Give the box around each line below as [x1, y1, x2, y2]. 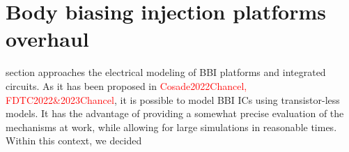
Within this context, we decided [6, 133, 142, 148]
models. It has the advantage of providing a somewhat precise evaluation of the [6, 106, 344, 121]
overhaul [6, 24, 89, 53]
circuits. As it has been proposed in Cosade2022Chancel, [6, 78, 247, 93]
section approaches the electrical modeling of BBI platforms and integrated [6, 65, 326, 79]
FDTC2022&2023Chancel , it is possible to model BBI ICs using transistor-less [6, 92, 340, 107]
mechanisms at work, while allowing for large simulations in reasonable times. [6, 119, 337, 134]
